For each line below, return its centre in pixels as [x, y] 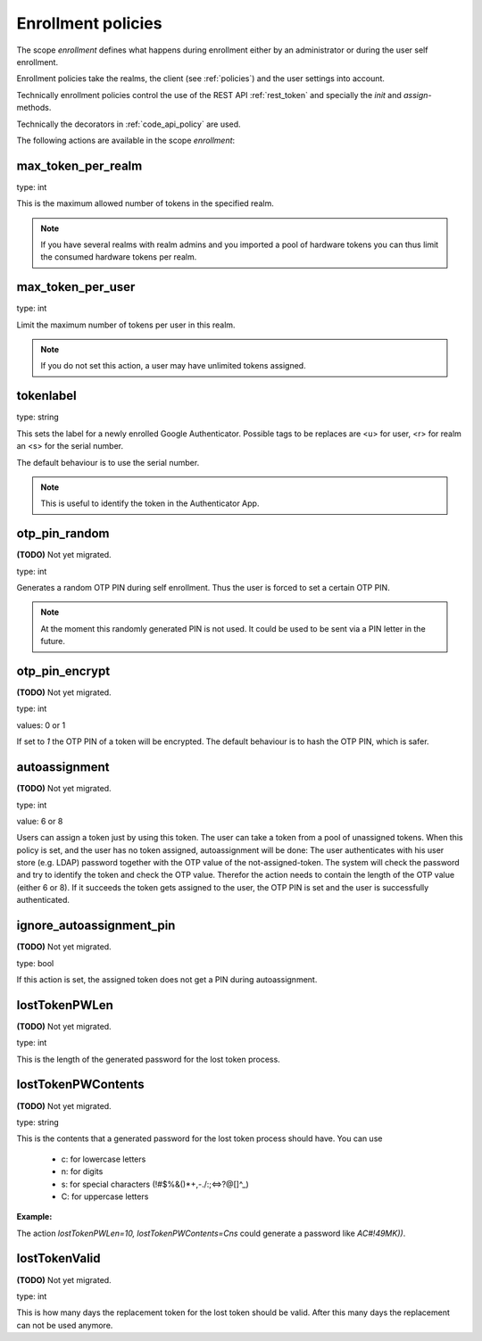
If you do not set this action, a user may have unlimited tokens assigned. [174, 366]
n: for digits [82, 1171]
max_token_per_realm [79, 166]
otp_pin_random [63, 534]
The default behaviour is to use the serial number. [108, 462]
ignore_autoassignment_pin [96, 926]
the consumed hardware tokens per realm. [119, 257]
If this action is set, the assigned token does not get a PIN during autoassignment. [167, 979]
